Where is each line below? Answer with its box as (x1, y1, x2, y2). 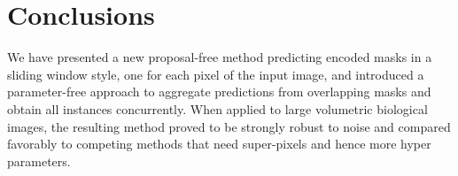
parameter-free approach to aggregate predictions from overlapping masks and (7, 82, 431, 101)
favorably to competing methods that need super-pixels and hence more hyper (7, 134, 431, 153)
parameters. (7, 151, 71, 170)
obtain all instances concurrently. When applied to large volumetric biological (7, 99, 428, 118)
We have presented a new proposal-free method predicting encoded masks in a (7, 48, 432, 66)
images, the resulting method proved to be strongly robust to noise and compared (7, 117, 451, 135)
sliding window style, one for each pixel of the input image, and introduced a (7, 65, 424, 83)
